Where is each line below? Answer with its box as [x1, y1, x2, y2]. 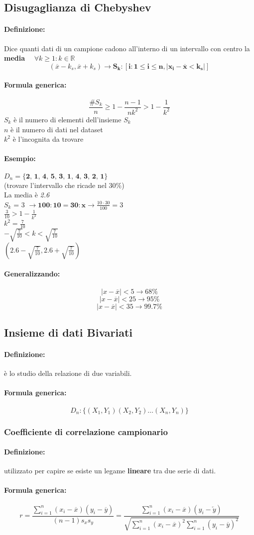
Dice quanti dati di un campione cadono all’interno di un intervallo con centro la [4, 43, 250, 53]
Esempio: [4, 153, 36, 164]
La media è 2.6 [4, 189, 50, 200]
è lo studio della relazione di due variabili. [4, 368, 132, 378]
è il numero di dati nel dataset [10, 124, 103, 134]
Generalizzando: [4, 268, 60, 279]
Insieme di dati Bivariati [4, 325, 133, 340]
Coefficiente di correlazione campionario [4, 425, 168, 438]
